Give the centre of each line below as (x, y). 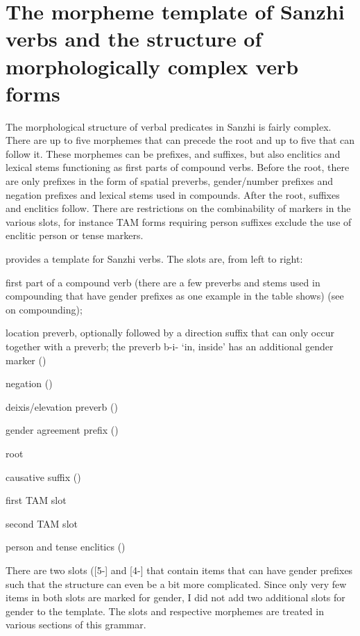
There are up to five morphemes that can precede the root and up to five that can (180, 140)
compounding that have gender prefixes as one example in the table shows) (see (175, 296)
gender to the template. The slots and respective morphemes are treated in (165, 611)
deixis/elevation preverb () (62, 406)
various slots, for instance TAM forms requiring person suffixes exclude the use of (179, 221)
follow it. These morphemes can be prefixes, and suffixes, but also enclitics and (173, 153)
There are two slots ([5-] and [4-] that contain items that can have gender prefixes (179, 570)
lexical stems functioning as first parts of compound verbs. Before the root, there (178, 167)
